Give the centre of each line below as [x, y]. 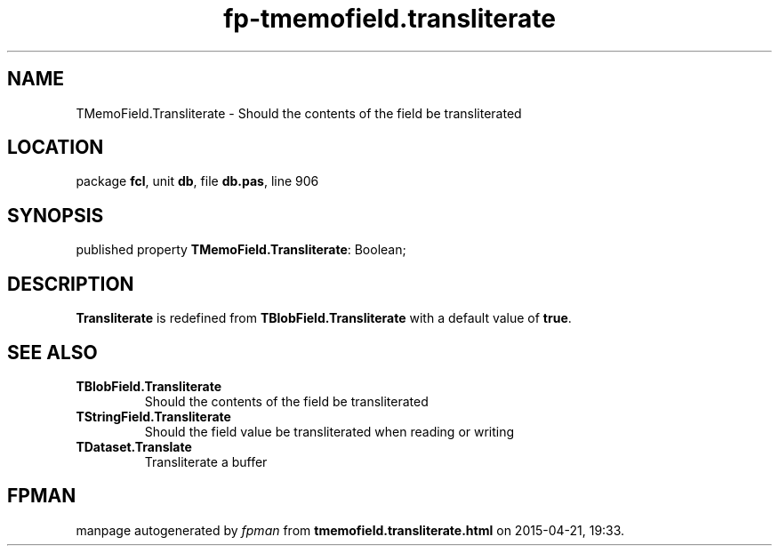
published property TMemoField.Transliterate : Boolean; [241, 250]
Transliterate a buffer [206, 461]
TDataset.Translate [134, 446]
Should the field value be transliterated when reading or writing [329, 431]
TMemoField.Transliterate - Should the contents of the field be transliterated [299, 113]
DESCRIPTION [71, 284]
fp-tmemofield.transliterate [389, 19]
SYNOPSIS [56, 215]
